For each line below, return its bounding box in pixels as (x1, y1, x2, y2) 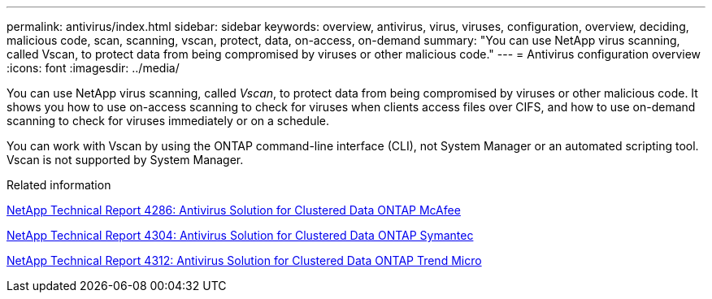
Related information (7, 178, 111, 192)
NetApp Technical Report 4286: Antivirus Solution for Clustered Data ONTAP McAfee (7, 203, 461, 217)
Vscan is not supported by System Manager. (7, 153, 244, 167)
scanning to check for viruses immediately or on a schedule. (7, 114, 330, 128)
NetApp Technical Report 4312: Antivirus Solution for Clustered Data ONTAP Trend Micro (7, 253, 482, 267)
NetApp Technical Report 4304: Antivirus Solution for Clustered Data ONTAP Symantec (7, 228, 474, 242)
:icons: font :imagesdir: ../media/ (7, 61, 180, 75)
